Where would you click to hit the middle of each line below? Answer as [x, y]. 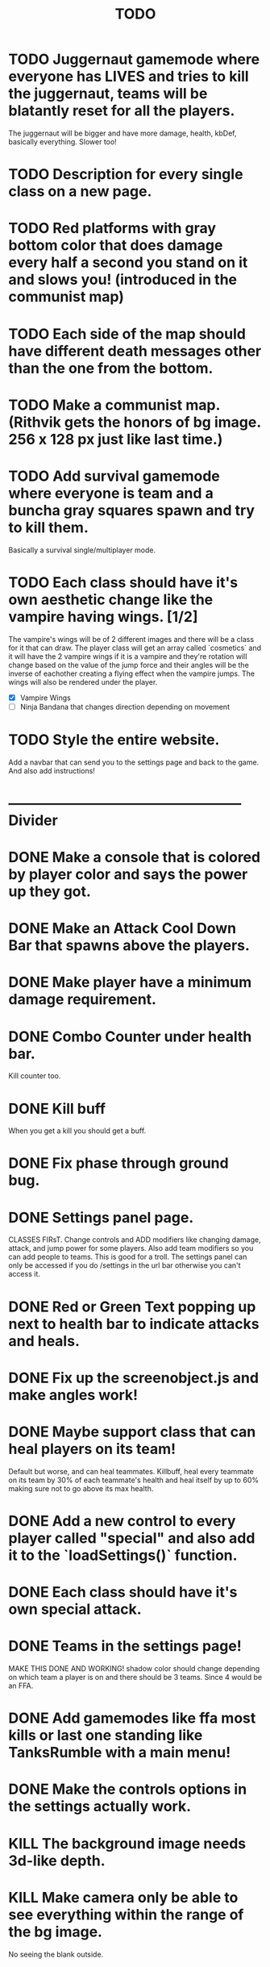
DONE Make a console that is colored [135, 857]
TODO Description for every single [126, 175]
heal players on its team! [92, 1449]
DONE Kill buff [57, 1109]
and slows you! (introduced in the [123, 280]
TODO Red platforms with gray [112, 229]
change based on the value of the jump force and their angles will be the [129, 665]
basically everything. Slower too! [62, 141]
